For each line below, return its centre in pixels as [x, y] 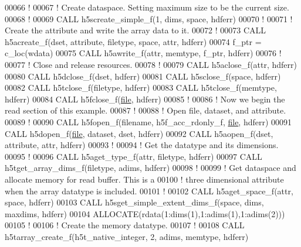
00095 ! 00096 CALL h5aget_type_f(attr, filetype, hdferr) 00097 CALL [133, 156]
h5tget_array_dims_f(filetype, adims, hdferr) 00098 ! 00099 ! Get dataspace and [150, 168]
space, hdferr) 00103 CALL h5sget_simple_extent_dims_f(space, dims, [134, 202]
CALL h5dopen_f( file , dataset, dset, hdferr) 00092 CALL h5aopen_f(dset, [139, 133]
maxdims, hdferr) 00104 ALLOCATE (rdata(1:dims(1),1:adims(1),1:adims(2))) [145, 213]
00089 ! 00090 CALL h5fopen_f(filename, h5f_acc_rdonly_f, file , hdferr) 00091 [148, 121]
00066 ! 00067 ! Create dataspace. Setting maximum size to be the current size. [147, 7]
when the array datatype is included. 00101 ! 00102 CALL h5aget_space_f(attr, [149, 191]
